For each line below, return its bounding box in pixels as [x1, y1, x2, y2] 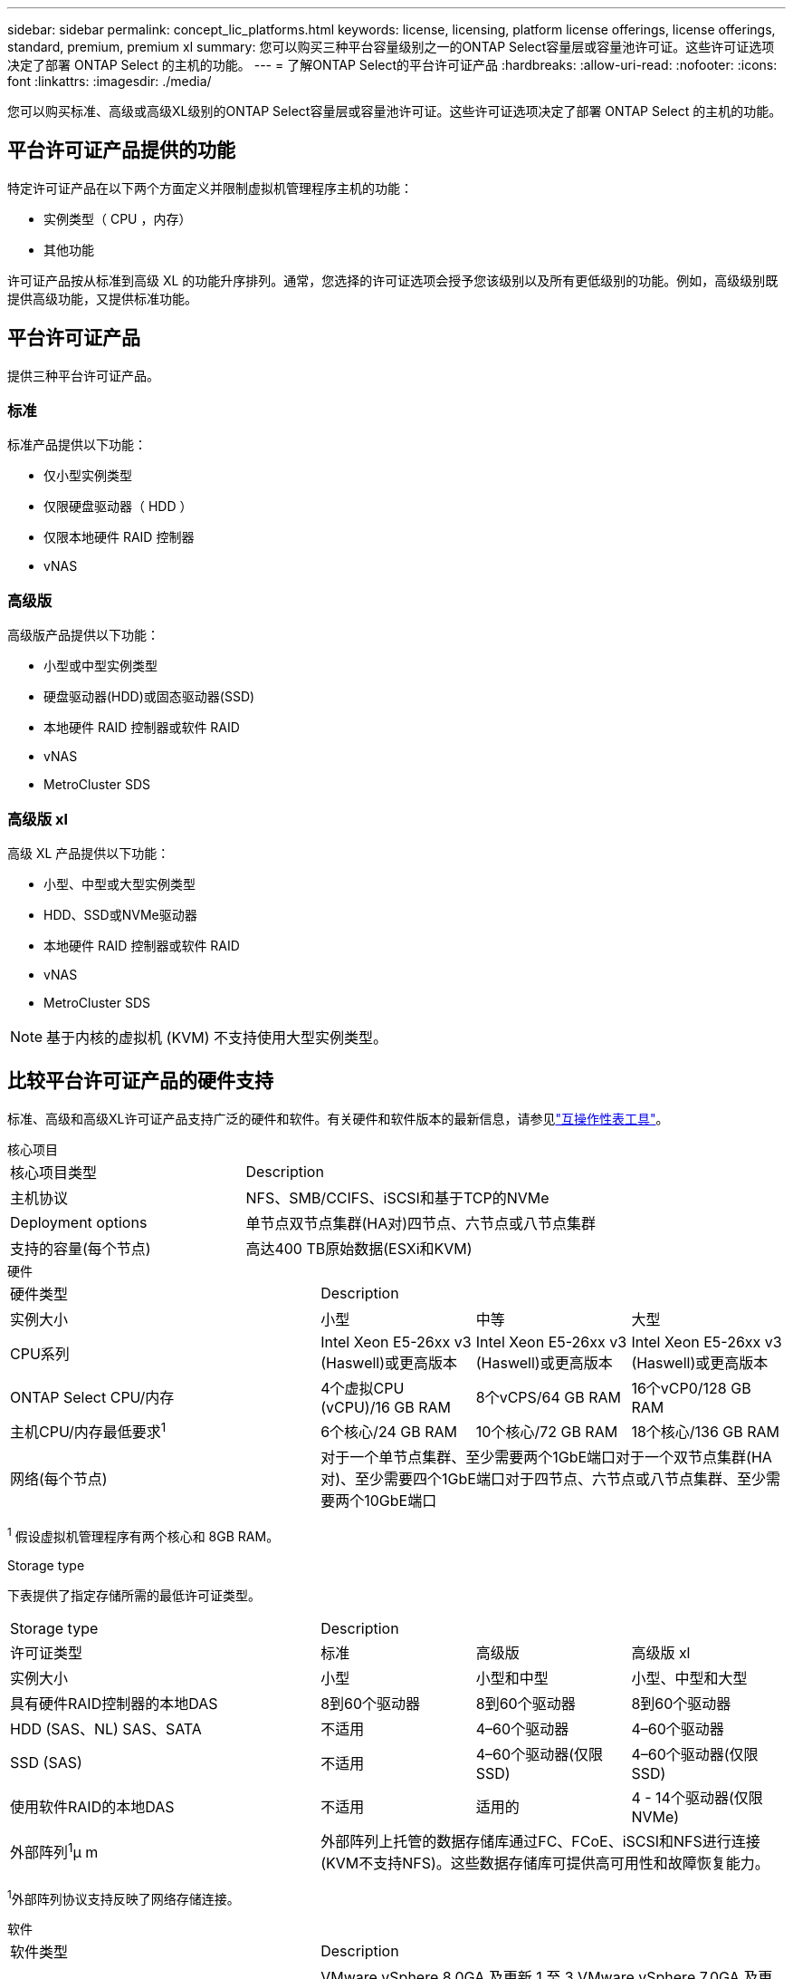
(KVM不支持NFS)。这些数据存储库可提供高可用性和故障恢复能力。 [320, 1853, 769, 1872]
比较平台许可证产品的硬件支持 [7, 1069, 273, 1093]
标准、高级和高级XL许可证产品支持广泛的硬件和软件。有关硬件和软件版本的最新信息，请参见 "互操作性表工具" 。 [7, 1110, 669, 1126]
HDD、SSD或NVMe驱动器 [43, 906, 197, 922]
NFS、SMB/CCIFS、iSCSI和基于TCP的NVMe [245, 1188, 549, 1207]
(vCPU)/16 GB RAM [320, 1397, 452, 1416]
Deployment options [10, 1212, 148, 1231]
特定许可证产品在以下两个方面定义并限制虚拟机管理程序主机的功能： [7, 179, 413, 196]
